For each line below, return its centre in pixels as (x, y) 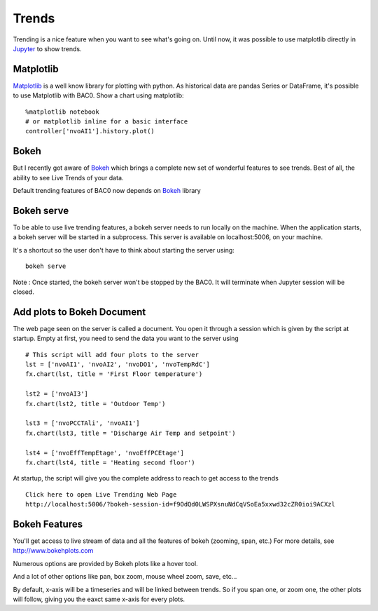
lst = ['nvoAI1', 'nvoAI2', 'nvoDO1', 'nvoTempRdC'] (118, 364)
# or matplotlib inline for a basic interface (107, 122)
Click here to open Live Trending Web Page (101, 494)
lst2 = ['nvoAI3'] (57, 394)
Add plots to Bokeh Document (79, 312)
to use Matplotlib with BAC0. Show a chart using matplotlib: (99, 95)
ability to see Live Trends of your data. (68, 177)
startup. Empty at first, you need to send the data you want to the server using (126, 338)
